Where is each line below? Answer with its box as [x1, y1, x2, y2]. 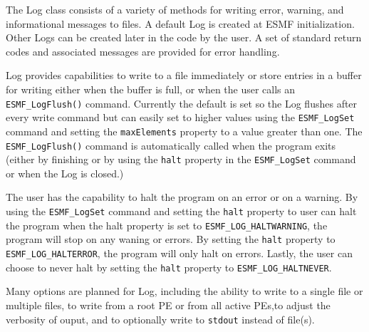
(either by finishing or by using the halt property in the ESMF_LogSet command [6, 152, 356, 167]
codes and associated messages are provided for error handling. [6, 43, 280, 58]
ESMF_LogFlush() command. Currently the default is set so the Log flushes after [6, 95, 358, 110]
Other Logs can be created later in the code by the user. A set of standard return [6, 30, 362, 45]
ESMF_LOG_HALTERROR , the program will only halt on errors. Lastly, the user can [6, 246, 353, 260]
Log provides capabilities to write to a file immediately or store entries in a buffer [6, 68, 362, 83]
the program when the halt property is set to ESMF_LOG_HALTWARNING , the [6, 217, 328, 232]
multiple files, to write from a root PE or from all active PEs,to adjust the [6, 297, 331, 312]
